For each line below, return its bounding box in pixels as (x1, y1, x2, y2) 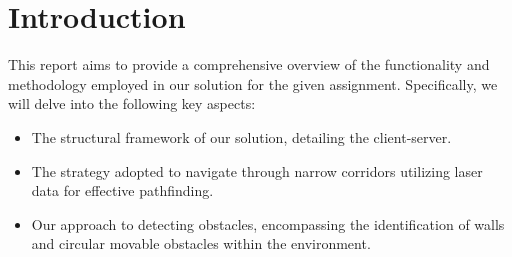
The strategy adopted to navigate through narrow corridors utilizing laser (31, 160, 483, 181)
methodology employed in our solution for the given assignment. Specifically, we (8, 73, 498, 94)
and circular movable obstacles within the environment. (31, 233, 371, 254)
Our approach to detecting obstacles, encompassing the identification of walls (31, 213, 505, 234)
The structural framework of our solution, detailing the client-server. (31, 126, 452, 147)
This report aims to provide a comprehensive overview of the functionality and (8, 54, 490, 75)
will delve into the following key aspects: (8, 93, 256, 114)
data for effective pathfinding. (31, 180, 214, 201)
